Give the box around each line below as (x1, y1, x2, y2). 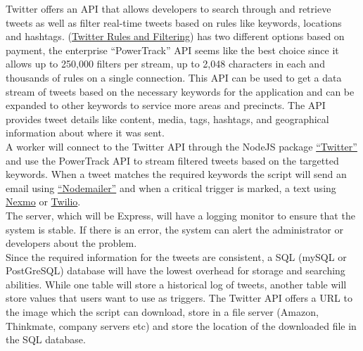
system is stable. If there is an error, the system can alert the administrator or (6, 222, 343, 236)
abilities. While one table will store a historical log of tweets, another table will (6, 276, 347, 291)
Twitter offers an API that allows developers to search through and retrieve (6, 1, 331, 15)
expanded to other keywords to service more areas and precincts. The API (6, 98, 326, 113)
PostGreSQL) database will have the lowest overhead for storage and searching (6, 263, 345, 278)
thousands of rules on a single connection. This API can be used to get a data (6, 70, 342, 84)
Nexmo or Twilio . (6, 194, 81, 209)
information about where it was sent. (6, 125, 165, 140)
